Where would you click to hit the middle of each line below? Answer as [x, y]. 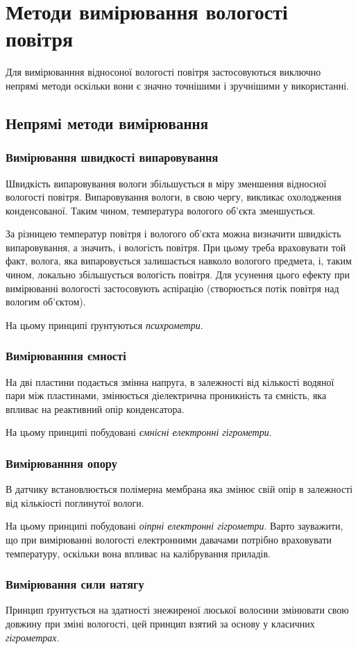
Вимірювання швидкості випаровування [112, 157]
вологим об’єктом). [46, 302]
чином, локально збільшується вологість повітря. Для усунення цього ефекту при [178, 275]
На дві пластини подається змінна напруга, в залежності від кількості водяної [170, 381]
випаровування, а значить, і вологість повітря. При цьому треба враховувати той [176, 247]
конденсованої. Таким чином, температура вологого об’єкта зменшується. [161, 210]
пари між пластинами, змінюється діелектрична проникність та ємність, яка [166, 395]
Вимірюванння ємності [66, 356]
